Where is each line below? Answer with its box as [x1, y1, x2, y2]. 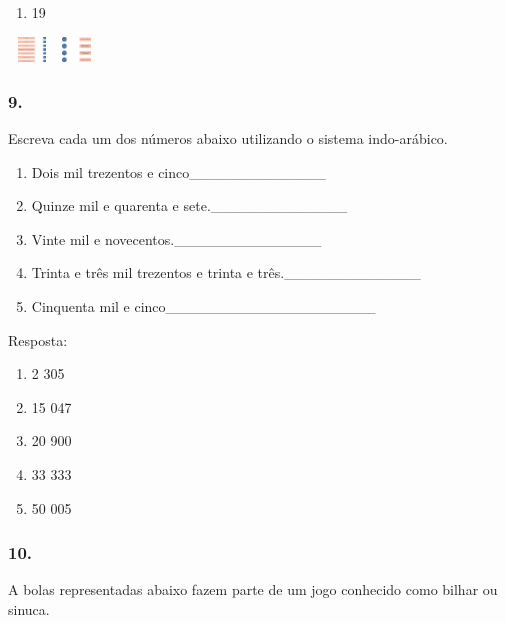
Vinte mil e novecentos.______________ [31, 228, 322, 249]
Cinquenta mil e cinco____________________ [31, 295, 376, 316]
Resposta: [8, 329, 68, 350]
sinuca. [8, 598, 50, 619]
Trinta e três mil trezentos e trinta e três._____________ [31, 262, 421, 283]
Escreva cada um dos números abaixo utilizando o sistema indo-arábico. [8, 128, 448, 148]
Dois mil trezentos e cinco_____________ [31, 161, 326, 182]
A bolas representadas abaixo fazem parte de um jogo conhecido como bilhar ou [8, 579, 498, 600]
